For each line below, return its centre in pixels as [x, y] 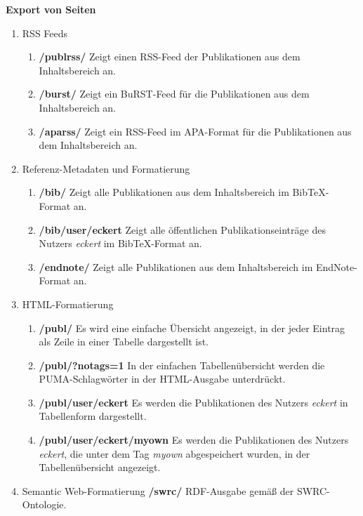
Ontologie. [44, 504]
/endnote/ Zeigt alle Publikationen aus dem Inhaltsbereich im [176, 266]
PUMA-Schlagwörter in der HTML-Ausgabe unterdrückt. [162, 379]
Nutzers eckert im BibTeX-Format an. [120, 243]
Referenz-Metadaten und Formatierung [106, 168]
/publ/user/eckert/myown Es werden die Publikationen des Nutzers [194, 440]
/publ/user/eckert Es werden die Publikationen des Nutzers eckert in [193, 402]
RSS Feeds [45, 33]
